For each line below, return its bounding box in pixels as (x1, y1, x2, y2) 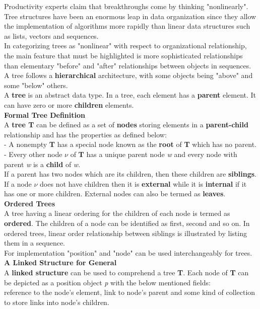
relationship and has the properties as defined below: (4, 129, 167, 139)
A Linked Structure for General (4, 257, 117, 268)
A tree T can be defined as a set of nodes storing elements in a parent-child (4, 119, 248, 130)
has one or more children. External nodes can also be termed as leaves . (4, 188, 226, 199)
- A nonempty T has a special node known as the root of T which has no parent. (4, 139, 256, 149)
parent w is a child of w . (4, 159, 81, 169)
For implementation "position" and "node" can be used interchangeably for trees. (4, 247, 252, 258)
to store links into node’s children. (4, 296, 109, 307)
